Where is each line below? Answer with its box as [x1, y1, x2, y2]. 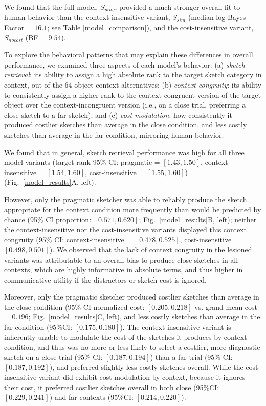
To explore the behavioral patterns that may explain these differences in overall [4, 49, 253, 60]
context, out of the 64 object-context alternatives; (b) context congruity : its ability [4, 79, 262, 90]
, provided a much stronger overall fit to [115, 2, 240, 12]
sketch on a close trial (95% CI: [4, 351, 103, 362]
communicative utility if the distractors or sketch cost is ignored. [4, 274, 207, 285]
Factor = [4, 22, 32, 33]
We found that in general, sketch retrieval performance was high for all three [4, 146, 245, 157]
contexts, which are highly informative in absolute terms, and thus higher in [4, 264, 243, 275]
